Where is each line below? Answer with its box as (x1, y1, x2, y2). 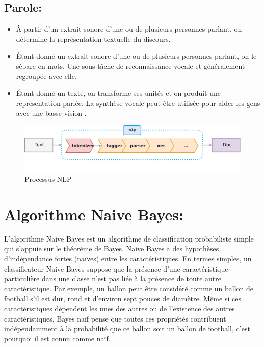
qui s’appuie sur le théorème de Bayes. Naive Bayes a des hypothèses (4, 243, 219, 254)
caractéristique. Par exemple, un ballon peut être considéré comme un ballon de (4, 283, 253, 293)
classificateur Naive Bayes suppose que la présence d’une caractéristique (4, 263, 228, 274)
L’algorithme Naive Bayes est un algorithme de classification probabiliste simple (4, 233, 254, 244)
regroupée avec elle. (16, 70, 77, 81)
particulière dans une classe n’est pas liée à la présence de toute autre (4, 273, 222, 284)
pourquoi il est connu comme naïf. (4, 333, 111, 343)
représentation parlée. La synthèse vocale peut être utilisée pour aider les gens (16, 97, 260, 108)
